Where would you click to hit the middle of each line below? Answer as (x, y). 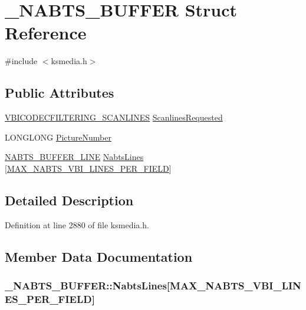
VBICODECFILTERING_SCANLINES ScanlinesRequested (114, 117)
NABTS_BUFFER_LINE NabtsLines (74, 157)
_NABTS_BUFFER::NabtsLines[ (88, 285)
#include (21, 61)
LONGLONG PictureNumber (58, 137)
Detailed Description (69, 200)
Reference (46, 33)
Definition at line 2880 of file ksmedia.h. (77, 224)
